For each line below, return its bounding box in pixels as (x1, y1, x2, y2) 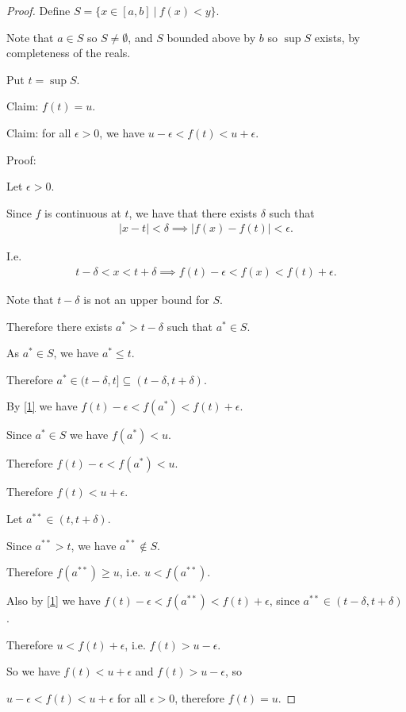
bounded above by (167, 29, 256, 45)
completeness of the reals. (6, 44, 131, 61)
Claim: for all (6, 124, 71, 140)
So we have (6, 663, 60, 679)
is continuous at (44, 204, 121, 221)
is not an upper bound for (83, 291, 209, 307)
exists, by (314, 29, 360, 45)
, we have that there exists (128, 204, 257, 221)
